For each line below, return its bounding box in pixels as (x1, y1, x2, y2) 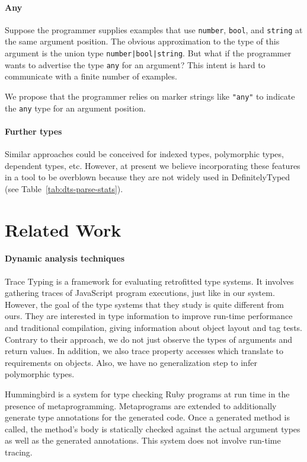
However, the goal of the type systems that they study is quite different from (5, 298, 284, 310)
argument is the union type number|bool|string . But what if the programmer (5, 47, 292, 59)
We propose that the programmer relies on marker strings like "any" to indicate (5, 90, 295, 102)
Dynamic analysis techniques (5, 252, 124, 265)
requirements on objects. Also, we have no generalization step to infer (5, 356, 257, 368)
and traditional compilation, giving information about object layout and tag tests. (5, 321, 302, 333)
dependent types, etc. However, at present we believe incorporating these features (5, 159, 300, 171)
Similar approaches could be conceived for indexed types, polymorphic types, (5, 148, 284, 160)
